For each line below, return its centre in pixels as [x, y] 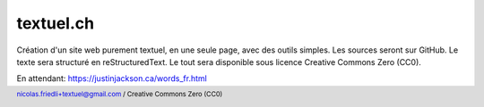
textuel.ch [55, 23]
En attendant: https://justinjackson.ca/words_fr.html [112, 78]
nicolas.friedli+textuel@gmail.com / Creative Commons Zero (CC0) [120, 94]
